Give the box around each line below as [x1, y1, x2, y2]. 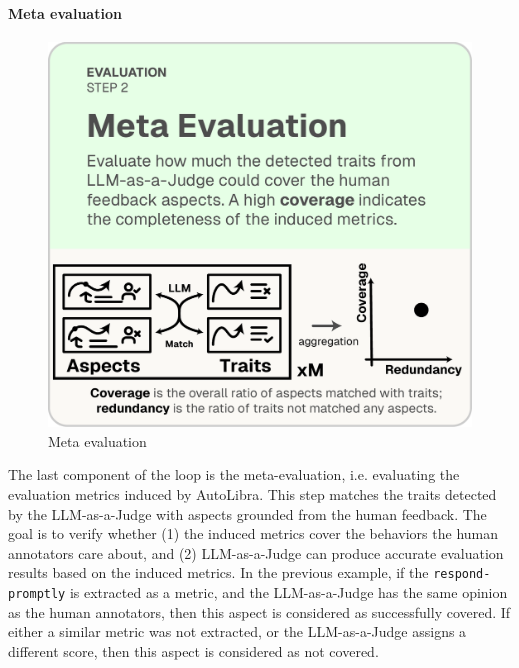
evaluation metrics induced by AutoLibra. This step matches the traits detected [8, 484, 497, 505]
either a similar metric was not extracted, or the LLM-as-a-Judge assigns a [8, 621, 467, 642]
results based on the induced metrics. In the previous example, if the [8, 562, 429, 583]
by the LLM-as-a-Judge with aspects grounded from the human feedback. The [8, 503, 487, 524]
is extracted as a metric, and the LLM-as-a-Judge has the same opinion [69, 582, 508, 603]
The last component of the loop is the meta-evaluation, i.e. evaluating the [8, 464, 460, 485]
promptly [8, 587, 66, 602]
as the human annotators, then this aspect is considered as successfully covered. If [8, 601, 511, 622]
